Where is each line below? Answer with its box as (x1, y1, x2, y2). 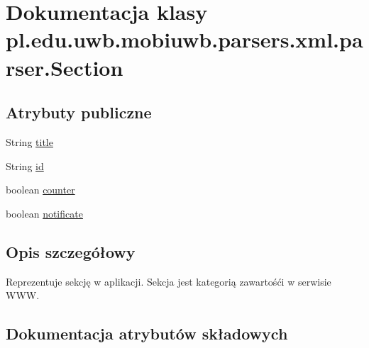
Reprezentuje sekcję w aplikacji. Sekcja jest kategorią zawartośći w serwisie (6, 274, 331, 288)
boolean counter (6, 182, 75, 197)
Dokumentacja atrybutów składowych (6, 322, 288, 344)
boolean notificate (6, 206, 83, 220)
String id (6, 158, 44, 173)
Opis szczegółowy (6, 240, 136, 262)
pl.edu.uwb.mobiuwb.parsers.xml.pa (6, 25, 363, 54)
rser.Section (6, 52, 123, 82)
